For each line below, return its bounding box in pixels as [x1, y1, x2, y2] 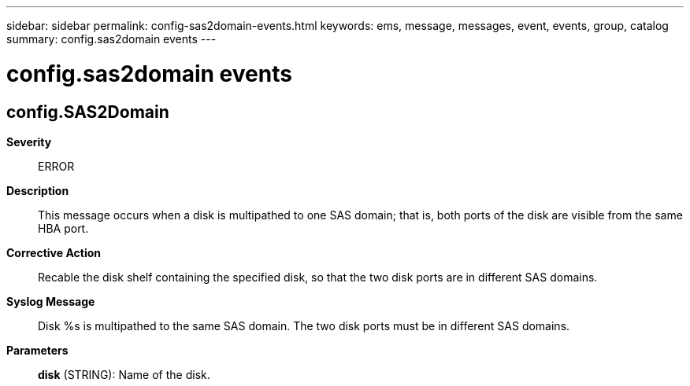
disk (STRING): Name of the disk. [38, 367, 210, 381]
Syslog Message [6, 294, 95, 308]
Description [6, 183, 69, 197]
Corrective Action [6, 245, 101, 259]
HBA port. [38, 221, 89, 235]
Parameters [6, 343, 69, 357]
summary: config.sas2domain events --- [6, 32, 217, 46]
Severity [6, 134, 52, 149]
